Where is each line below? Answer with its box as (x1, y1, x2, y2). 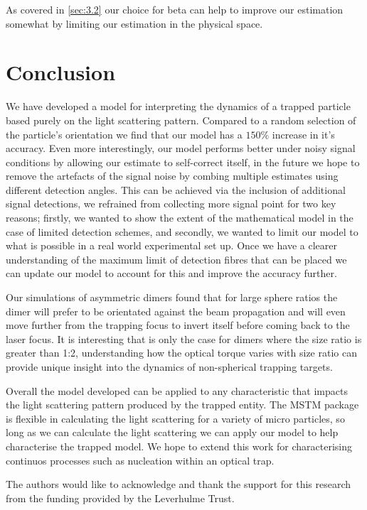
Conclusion (6, 58, 116, 87)
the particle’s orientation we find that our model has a (6, 126, 243, 141)
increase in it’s (272, 126, 335, 141)
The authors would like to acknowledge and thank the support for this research (6, 477, 351, 492)
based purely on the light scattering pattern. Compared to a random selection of (6, 112, 356, 127)
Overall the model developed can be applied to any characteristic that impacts (6, 383, 348, 398)
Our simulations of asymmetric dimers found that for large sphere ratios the (6, 290, 338, 305)
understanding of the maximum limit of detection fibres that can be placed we (6, 251, 347, 266)
